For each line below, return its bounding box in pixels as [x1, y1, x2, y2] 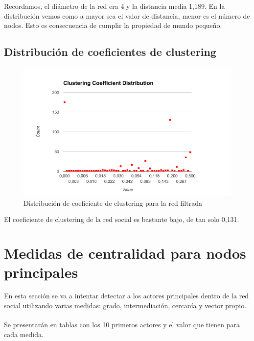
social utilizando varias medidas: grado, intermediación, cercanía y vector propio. [4, 300, 247, 310]
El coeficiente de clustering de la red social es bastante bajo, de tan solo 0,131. [4, 214, 239, 224]
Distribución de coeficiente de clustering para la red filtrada [23, 197, 202, 208]
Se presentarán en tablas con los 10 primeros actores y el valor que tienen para [4, 319, 240, 330]
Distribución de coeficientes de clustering [4, 44, 216, 59]
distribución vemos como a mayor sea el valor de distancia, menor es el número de [4, 10, 250, 21]
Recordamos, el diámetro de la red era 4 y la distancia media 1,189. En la [4, 1, 225, 11]
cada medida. [4, 329, 44, 339]
